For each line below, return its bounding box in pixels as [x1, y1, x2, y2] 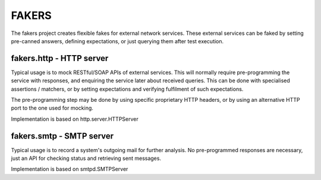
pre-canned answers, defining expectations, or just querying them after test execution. [11, 37, 224, 44]
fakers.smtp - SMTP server [11, 131, 114, 141]
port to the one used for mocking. [11, 104, 93, 112]
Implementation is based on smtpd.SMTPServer [11, 166, 128, 173]
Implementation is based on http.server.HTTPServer [11, 115, 139, 123]
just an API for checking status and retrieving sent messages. [11, 155, 162, 162]
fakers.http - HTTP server [11, 53, 109, 63]
